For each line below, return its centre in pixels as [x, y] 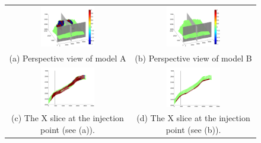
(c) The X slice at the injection [68, 118]
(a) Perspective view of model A [68, 58]
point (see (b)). [193, 129]
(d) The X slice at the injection [193, 118]
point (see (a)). [68, 129]
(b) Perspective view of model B [193, 58]
